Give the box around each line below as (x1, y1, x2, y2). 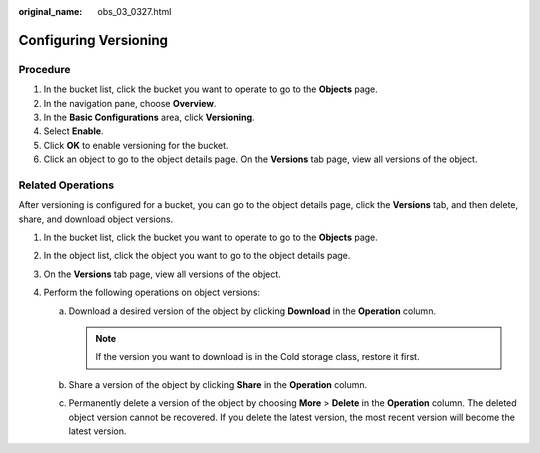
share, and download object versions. (18, 213, 174, 225)
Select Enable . (43, 125, 104, 137)
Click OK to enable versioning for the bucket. (43, 139, 229, 151)
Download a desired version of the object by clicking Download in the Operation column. (68, 305, 437, 317)
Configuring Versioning (18, 31, 169, 49)
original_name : (18, 6, 83, 17)
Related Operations (18, 178, 115, 192)
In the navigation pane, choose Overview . (43, 97, 217, 109)
